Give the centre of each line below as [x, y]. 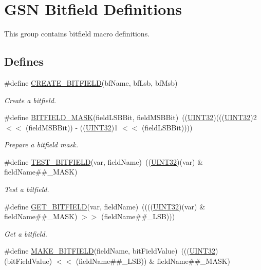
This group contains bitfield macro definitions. [77, 34]
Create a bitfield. [30, 100]
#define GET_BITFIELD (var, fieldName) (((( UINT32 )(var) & [105, 206]
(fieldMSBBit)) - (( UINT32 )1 [72, 127]
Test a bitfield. [27, 189]
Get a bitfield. [26, 233]
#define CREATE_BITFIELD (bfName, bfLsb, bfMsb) [91, 82]
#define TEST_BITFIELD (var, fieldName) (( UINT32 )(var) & [104, 161]
